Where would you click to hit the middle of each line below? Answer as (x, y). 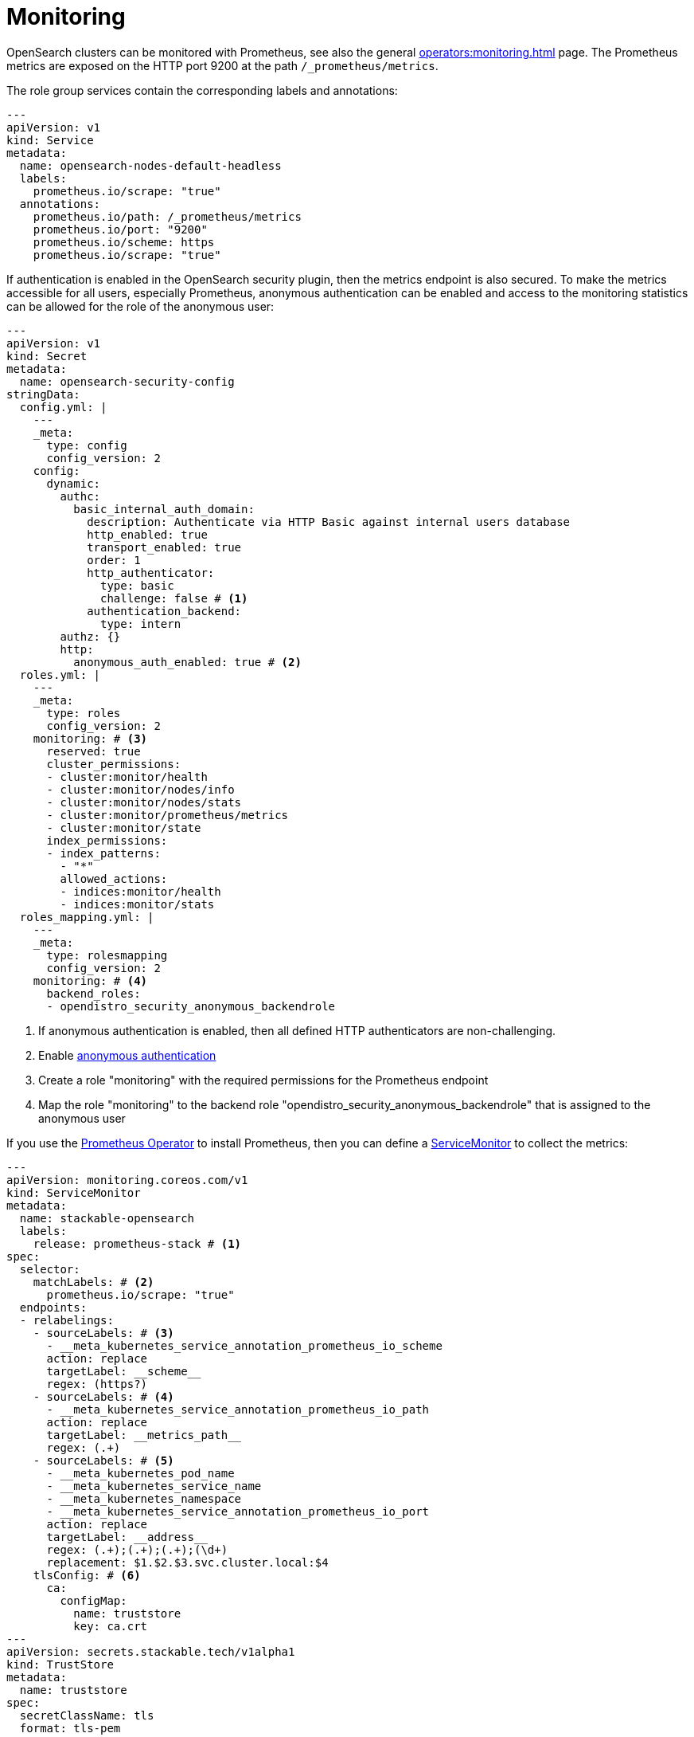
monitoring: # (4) (90, 980)
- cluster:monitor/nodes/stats (144, 802)
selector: (50, 1269)
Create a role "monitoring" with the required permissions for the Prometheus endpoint (263, 1080)
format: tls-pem (70, 1728)
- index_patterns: (103, 853)
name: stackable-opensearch (107, 1218)
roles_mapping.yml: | (87, 917)
